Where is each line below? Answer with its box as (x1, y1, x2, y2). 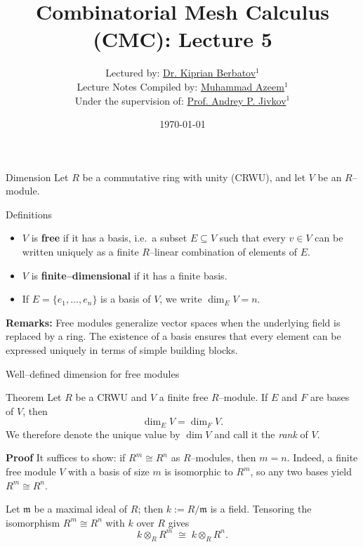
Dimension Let (6, 169, 69, 184)
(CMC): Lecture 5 (93, 25, 272, 53)
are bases (310, 390, 350, 404)
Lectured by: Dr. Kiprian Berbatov (105, 65, 256, 80)
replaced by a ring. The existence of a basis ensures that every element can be (6, 329, 341, 343)
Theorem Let (6, 390, 62, 404)
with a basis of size (68, 464, 150, 479)
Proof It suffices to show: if (6, 450, 126, 465)
